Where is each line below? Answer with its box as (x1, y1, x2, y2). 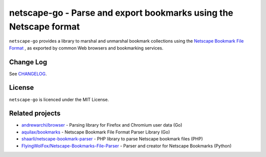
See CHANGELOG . (9, 71, 47, 77)
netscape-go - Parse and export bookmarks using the (9, 7, 233, 18)
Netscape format (9, 21, 80, 32)
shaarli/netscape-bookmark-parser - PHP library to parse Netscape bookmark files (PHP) (21, 136, 203, 142)
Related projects (9, 109, 61, 118)
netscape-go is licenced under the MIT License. (9, 96, 109, 103)
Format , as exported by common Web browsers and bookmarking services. (9, 45, 164, 51)
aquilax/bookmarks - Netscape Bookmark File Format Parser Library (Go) (21, 129, 170, 135)
